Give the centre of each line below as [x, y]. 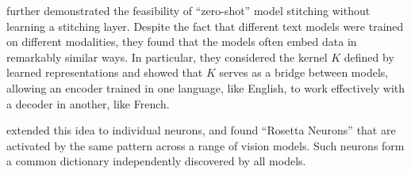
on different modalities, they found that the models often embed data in [182, 42]
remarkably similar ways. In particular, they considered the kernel [167, 57]
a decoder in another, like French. [88, 103]
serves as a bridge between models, [304, 72]
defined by [369, 57]
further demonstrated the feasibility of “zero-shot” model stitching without [188, 10]
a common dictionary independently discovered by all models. [156, 161]
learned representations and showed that [105, 72]
